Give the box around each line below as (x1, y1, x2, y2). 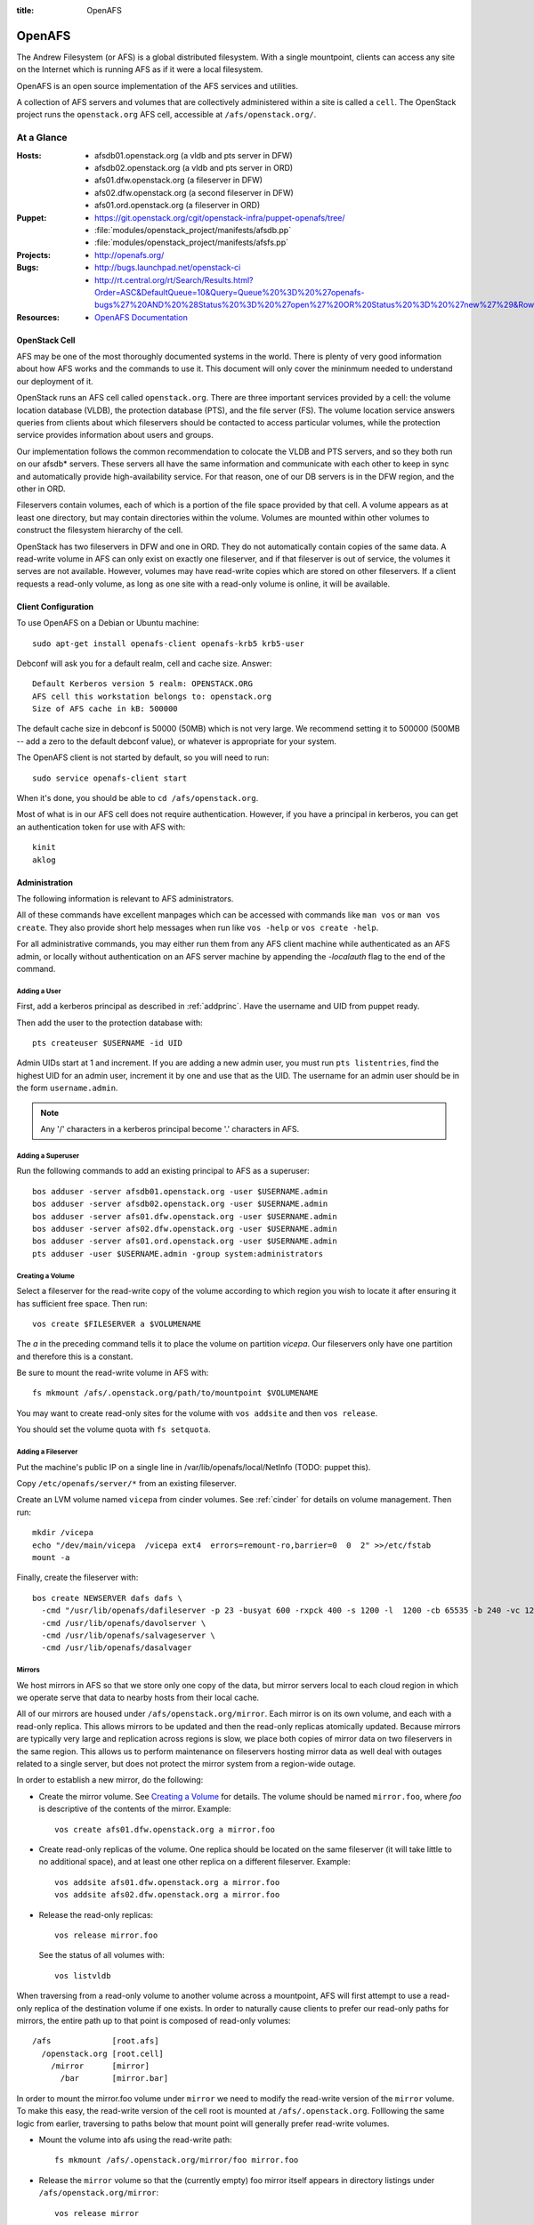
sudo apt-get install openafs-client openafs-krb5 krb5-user (32, 638, 304, 649)
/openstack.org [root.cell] (41, 2048, 165, 2059)
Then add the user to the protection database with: (16, 1017, 204, 1028)
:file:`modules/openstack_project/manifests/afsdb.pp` (94, 224, 292, 235)
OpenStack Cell (16, 335, 76, 345)
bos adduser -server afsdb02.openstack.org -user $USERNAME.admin (32, 1199, 328, 1210)
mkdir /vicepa (32, 1527, 93, 1538)
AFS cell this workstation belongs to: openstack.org (32, 691, 271, 701)
